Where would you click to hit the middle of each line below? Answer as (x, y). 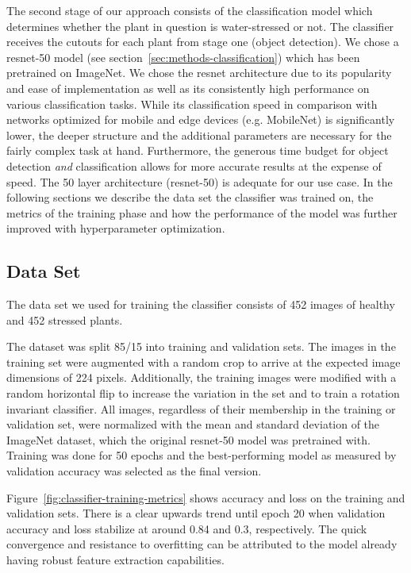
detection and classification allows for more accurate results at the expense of (194, 165)
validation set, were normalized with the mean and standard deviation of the (193, 424)
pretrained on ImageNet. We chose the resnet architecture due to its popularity (199, 73)
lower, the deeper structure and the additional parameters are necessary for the (199, 135)
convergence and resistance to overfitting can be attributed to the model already (202, 544)
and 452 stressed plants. (65, 319)
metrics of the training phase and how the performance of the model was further (202, 212)
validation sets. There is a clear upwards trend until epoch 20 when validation (196, 513)
